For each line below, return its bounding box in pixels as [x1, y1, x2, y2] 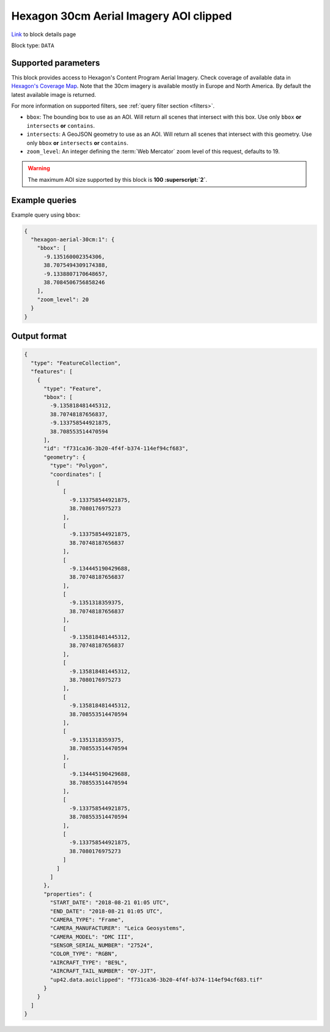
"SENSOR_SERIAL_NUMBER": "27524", [50, 942, 153, 949]
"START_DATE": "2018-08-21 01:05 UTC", [50, 899, 169, 906]
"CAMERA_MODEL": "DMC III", [50, 933, 134, 940]
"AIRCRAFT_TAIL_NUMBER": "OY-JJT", [50, 968, 157, 974]
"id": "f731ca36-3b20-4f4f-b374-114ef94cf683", [43, 445, 189, 452]
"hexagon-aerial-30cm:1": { [31, 236, 115, 243]
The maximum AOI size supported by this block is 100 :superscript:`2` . [28, 176, 208, 183]
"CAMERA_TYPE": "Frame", [50, 916, 125, 923]
